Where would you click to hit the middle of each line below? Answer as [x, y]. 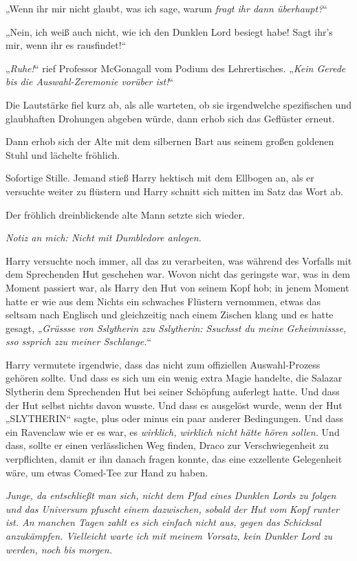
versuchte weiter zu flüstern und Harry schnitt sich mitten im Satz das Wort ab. [174, 191]
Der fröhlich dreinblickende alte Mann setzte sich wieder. [125, 214]
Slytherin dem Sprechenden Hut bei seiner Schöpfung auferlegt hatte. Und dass [173, 392]
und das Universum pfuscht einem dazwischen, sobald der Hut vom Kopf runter [172, 508]
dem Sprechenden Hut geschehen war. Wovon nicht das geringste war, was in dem [178, 274]
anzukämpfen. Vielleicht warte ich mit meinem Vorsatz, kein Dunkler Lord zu [169, 536]
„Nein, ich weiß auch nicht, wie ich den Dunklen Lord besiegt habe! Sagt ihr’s [169, 31]
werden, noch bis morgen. [59, 549]
